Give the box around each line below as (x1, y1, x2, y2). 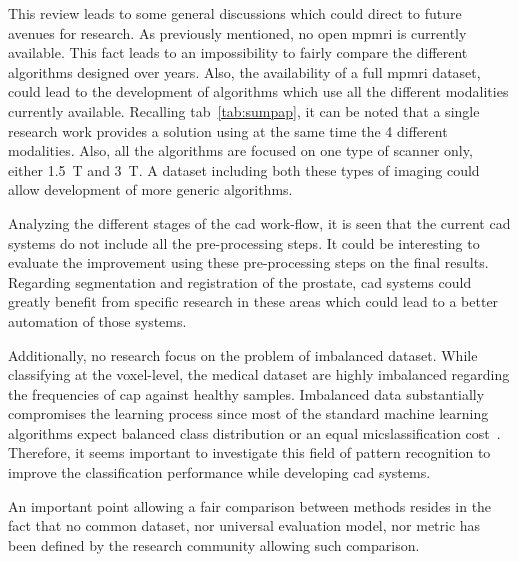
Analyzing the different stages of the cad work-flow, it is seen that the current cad (8, 212, 511, 233)
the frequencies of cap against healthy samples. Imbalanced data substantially (8, 383, 485, 404)
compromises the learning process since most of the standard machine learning (8, 403, 489, 424)
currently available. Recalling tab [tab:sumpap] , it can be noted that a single (8, 100, 480, 121)
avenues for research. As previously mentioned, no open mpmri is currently (8, 22, 467, 43)
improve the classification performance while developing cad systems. (8, 462, 431, 483)
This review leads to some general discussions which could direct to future (8, 3, 462, 23)
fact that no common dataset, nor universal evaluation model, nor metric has (8, 515, 481, 536)
